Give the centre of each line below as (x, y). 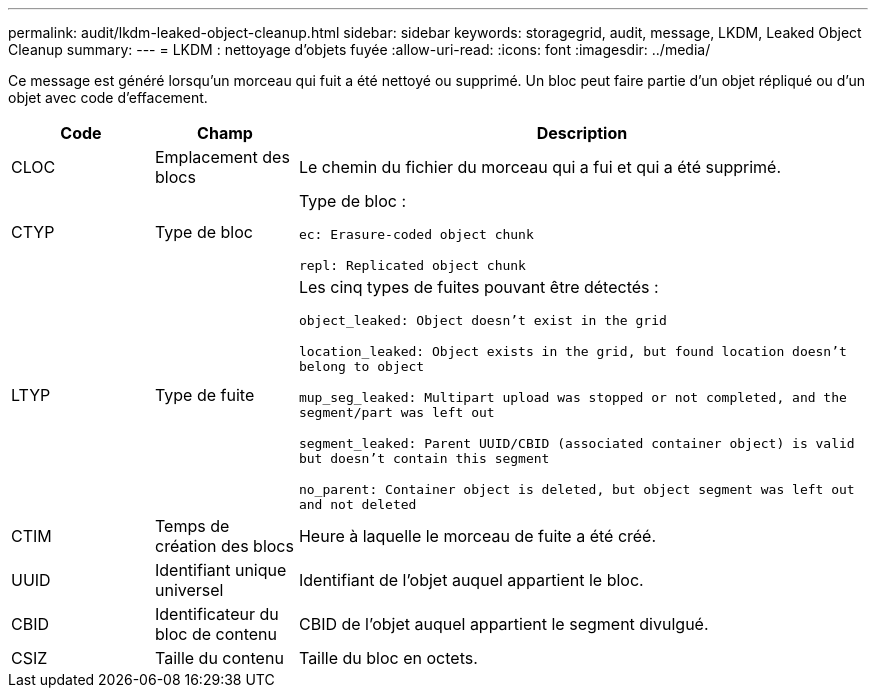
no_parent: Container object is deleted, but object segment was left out (576, 489)
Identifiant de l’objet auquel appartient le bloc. (471, 580)
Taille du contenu (219, 658)
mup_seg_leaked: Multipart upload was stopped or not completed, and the (572, 397)
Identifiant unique (220, 570)
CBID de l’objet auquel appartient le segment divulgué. (503, 624)
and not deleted (357, 504)
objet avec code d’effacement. (108, 97)
